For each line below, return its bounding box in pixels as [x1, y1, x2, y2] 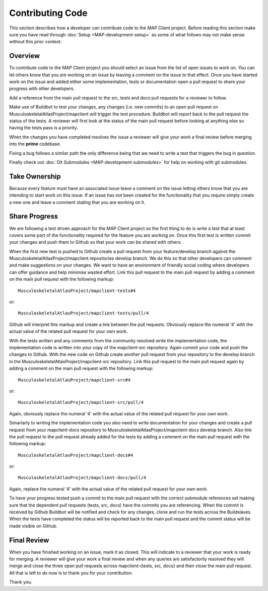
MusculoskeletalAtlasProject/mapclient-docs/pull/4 [18, 475, 146, 481]
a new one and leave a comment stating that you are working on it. [9, 199, 146, 205]
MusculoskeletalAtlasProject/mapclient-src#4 [18, 377, 131, 383]
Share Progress [9, 212, 58, 221]
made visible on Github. [9, 523, 58, 529]
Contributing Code [9, 7, 88, 18]
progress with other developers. [9, 86, 75, 92]
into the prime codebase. [9, 141, 62, 147]
